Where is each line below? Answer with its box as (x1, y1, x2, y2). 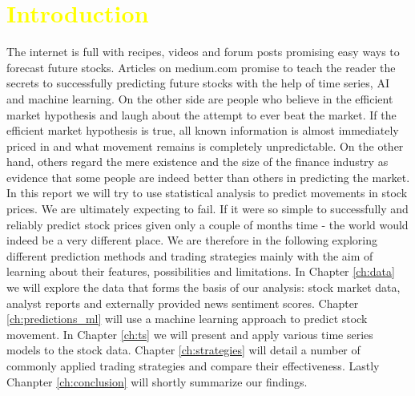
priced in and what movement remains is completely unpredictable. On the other (6, 137, 404, 154)
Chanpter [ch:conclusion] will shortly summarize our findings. (6, 373, 308, 390)
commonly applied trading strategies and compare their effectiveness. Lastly (6, 358, 380, 374)
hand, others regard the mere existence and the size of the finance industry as (6, 153, 389, 170)
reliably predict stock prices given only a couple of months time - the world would (6, 216, 409, 232)
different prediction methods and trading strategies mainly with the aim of (6, 247, 373, 264)
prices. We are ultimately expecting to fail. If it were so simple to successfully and (6, 200, 409, 217)
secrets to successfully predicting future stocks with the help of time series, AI (6, 75, 389, 91)
